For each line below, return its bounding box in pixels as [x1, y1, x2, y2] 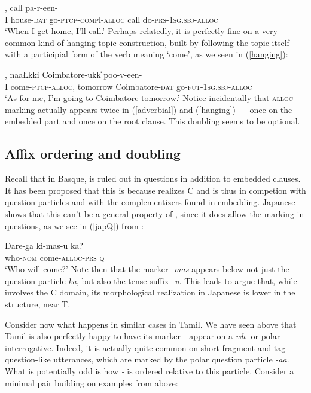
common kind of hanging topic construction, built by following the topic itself [5, 36, 289, 48]
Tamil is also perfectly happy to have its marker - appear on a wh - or [5, 330, 258, 342]
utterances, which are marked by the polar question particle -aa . [53, 353, 289, 365]
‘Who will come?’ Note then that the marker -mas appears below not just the [5, 263, 289, 275]
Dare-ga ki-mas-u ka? [5, 239, 83, 252]
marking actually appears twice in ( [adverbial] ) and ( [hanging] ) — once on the [5, 103, 292, 115]
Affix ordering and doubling [5, 144, 181, 163]
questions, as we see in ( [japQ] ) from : [5, 219, 144, 231]
